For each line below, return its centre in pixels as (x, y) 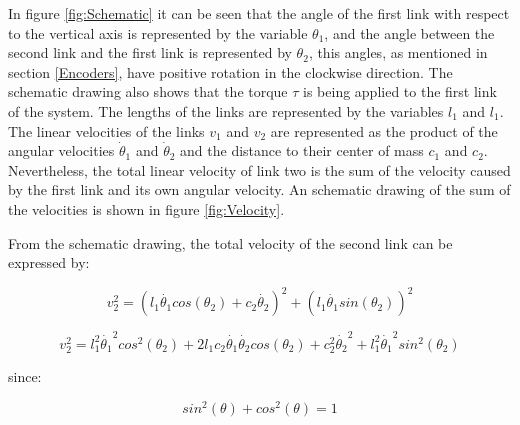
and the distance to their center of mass (302, 150)
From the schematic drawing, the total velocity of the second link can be (230, 242)
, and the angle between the (409, 32)
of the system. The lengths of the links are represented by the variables (226, 110)
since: (25, 376)
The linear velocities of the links (106, 130)
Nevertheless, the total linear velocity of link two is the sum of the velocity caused (259, 169)
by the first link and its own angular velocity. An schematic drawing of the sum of (259, 189)
